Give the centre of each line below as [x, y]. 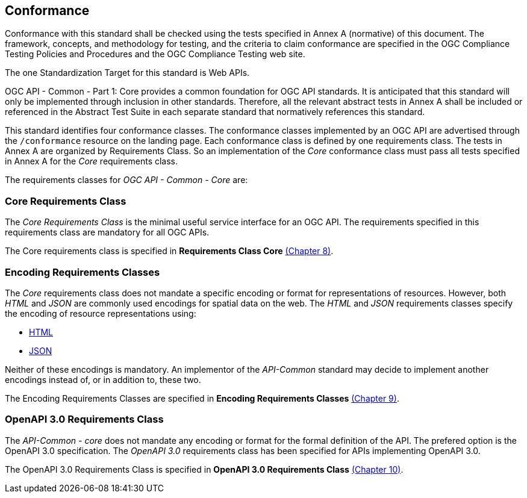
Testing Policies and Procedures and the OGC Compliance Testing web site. [155, 54]
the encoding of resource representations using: [101, 313]
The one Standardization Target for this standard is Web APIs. [127, 73]
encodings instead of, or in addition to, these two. [103, 379]
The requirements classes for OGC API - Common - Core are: [126, 180]
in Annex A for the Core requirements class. [92, 161]
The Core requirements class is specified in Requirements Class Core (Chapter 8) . [169, 251]
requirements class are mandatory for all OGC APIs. [107, 232]
